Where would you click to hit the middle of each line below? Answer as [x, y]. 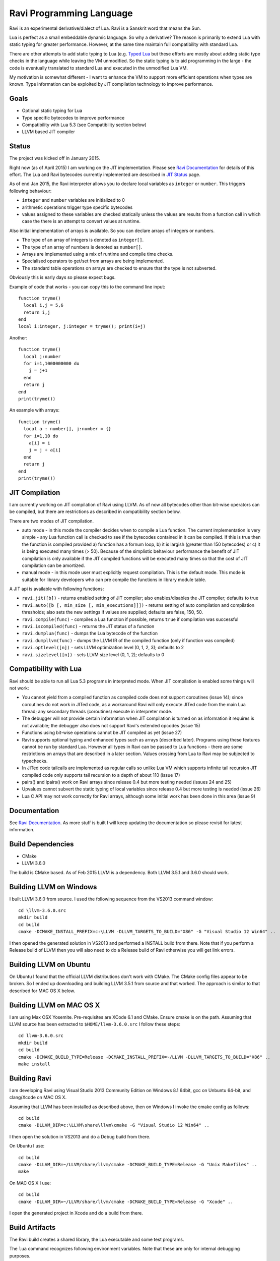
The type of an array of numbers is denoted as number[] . [82, 247]
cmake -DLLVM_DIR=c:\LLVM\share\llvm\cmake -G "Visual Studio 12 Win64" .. [114, 1125]
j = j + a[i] [45, 450]
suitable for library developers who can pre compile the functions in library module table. [114, 580]
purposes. [20, 1255]
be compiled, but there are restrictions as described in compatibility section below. [95, 511]
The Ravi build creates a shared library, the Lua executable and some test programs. [97, 1239]
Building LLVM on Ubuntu [50, 964]
